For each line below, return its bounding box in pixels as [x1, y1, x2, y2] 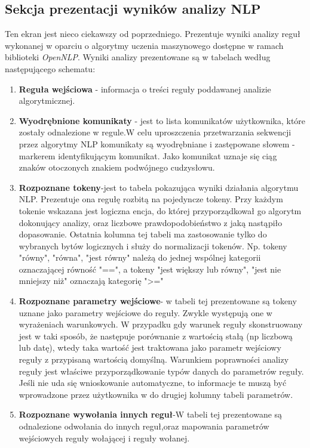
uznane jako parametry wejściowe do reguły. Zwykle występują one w [19, 306, 272, 319]
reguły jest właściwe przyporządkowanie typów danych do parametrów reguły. [19, 364, 304, 377]
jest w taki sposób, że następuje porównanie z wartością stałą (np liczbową [19, 329, 293, 342]
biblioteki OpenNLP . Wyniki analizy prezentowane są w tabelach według [5, 51, 271, 63]
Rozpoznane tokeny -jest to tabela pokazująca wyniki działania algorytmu [19, 181, 299, 193]
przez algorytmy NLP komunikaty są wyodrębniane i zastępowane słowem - [19, 137, 295, 150]
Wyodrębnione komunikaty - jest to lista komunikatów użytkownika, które [19, 114, 306, 126]
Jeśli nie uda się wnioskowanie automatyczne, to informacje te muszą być [19, 376, 287, 389]
